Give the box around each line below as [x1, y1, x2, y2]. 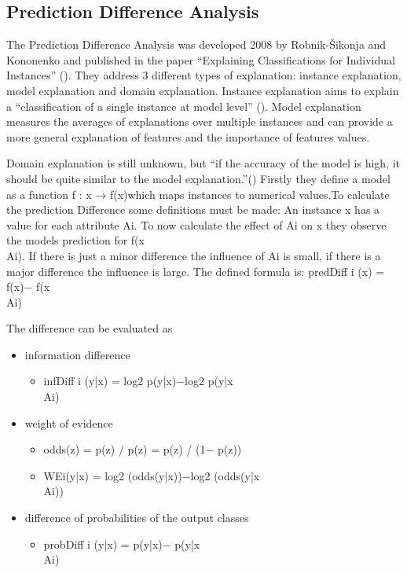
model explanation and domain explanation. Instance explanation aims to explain [6, 82, 399, 98]
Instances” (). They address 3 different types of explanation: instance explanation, [6, 67, 401, 83]
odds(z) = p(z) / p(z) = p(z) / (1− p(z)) [43, 441, 242, 457]
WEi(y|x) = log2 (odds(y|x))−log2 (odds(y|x [43, 467, 260, 483]
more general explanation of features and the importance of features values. [6, 128, 370, 145]
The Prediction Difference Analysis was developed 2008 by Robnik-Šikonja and [6, 36, 387, 53]
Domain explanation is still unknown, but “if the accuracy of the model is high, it [6, 155, 401, 171]
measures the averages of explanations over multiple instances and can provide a [6, 113, 393, 130]
